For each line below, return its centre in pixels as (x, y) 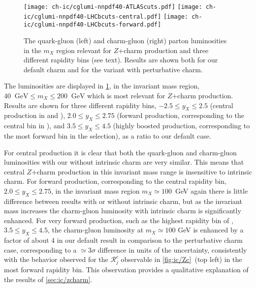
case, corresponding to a (40, 249)
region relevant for (84, 50)
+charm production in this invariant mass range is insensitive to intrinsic (142, 171)
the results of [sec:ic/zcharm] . (48, 279)
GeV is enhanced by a (211, 230)
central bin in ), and (34, 126)
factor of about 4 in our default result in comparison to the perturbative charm (124, 240)
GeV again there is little (211, 190)
